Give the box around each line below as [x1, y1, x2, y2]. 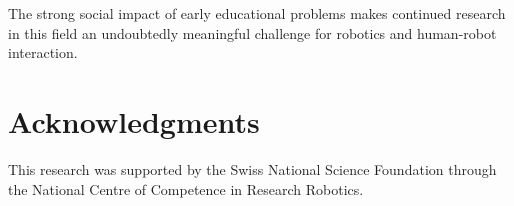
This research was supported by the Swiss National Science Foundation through [8, 158, 497, 179]
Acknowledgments [8, 100, 260, 141]
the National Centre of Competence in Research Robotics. [8, 178, 364, 199]
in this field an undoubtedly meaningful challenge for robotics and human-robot [8, 22, 497, 43]
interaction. [8, 42, 78, 63]
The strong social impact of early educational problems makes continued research [8, 3, 506, 23]
